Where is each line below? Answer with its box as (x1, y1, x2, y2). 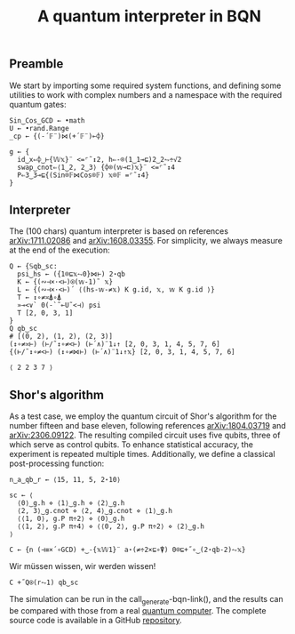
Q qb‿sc (9, 325, 38, 333)
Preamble (9, 56, 64, 72)
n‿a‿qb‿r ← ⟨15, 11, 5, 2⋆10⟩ (9, 476, 122, 485)
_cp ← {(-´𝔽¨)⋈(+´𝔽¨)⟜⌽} (9, 132, 105, 140)
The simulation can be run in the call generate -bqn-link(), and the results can (9, 594, 283, 606)
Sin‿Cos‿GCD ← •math (9, 116, 86, 125)
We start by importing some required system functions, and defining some (9, 80, 282, 91)
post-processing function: (9, 458, 105, 469)
